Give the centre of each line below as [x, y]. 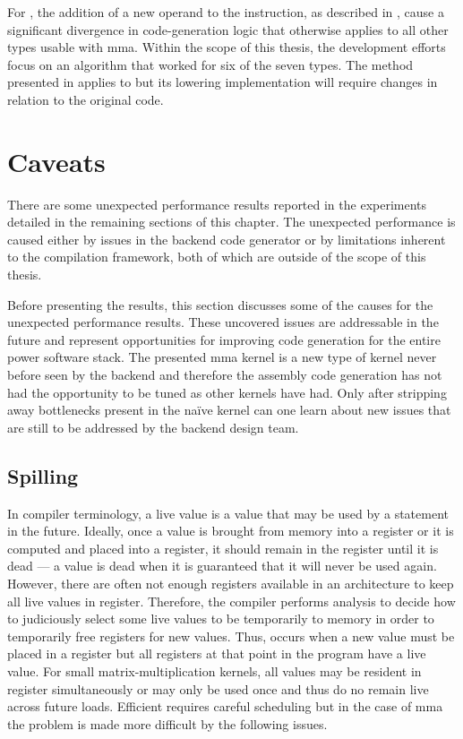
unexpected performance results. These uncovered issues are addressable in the [223, 322]
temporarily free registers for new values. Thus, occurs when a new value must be [231, 636]
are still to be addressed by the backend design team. [153, 427]
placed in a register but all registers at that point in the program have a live [217, 653]
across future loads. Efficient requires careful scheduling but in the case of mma [225, 706]
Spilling [43, 475]
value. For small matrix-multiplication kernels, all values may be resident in [214, 670]
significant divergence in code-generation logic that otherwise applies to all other [228, 29]
